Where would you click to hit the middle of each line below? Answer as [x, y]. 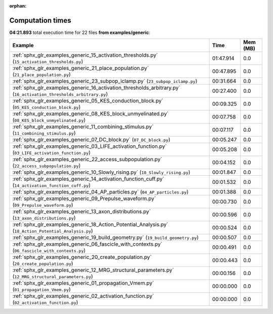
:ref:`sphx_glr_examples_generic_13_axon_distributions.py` [82, 212]
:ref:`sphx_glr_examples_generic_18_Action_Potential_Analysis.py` [90, 224]
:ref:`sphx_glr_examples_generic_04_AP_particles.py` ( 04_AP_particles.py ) [101, 192]
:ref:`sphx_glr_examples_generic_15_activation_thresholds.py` [85, 55]
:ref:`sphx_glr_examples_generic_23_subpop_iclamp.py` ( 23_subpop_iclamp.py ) [105, 81]
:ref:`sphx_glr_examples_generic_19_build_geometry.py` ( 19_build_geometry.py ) [106, 238]
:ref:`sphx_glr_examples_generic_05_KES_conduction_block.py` [88, 101]
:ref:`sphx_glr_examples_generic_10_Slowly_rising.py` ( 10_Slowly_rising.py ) [101, 172]
